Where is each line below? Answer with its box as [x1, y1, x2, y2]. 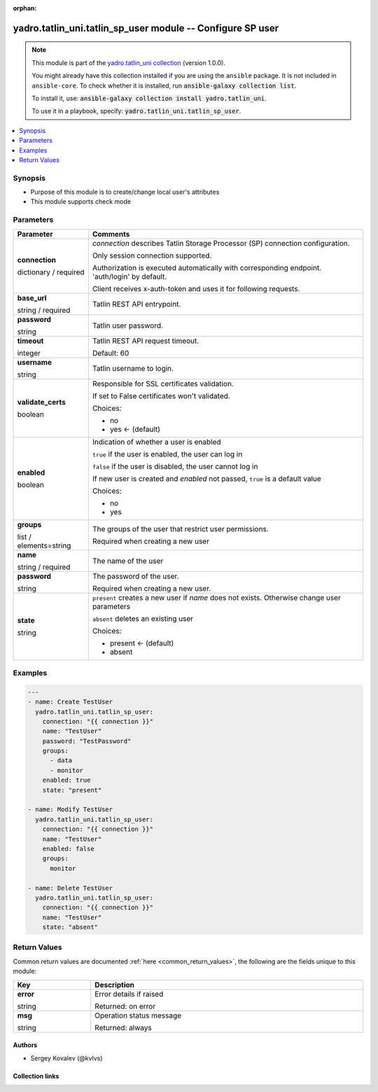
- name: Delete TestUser [27, 884, 113, 892]
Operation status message [94, 1010, 182, 1020]
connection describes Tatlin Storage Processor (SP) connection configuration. [92, 238, 350, 248]
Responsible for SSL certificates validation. [92, 379, 234, 388]
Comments [92, 229, 130, 239]
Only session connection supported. [92, 251, 212, 260]
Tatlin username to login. [92, 363, 174, 373]
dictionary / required [17, 267, 85, 276]
